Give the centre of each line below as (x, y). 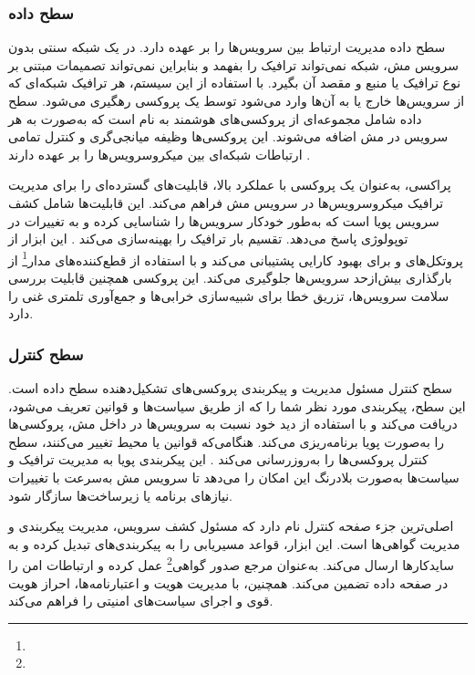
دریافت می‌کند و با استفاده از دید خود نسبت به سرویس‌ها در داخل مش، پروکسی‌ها (233, 424)
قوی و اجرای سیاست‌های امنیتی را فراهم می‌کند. (141, 601)
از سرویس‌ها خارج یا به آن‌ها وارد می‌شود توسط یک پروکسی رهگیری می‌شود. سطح (237, 100)
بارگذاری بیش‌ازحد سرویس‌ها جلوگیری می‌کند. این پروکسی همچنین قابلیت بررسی (230, 277)
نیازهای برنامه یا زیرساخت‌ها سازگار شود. (120, 495)
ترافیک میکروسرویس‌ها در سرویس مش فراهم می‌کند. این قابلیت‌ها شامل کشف (226, 202)
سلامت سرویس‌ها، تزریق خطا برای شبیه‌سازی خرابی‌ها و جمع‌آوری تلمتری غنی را (229, 295)
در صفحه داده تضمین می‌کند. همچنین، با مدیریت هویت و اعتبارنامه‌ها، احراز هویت (228, 582)
